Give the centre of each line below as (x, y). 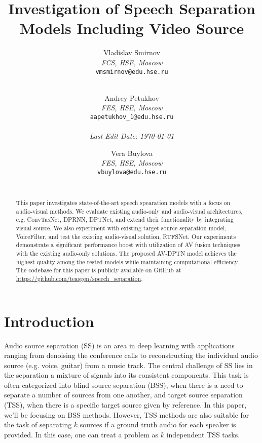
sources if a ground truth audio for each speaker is (158, 425)
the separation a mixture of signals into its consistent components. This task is (126, 375)
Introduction (49, 321)
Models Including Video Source (132, 28)
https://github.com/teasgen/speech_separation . (79, 278)
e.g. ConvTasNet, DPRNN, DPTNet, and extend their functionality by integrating (125, 219)
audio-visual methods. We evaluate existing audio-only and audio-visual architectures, (129, 211)
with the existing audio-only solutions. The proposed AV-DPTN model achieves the (126, 253)
